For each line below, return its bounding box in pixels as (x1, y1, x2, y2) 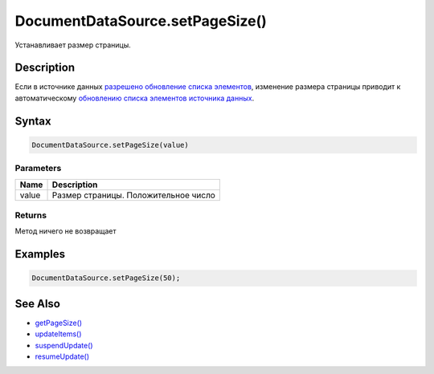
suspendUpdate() (35, 340, 93, 350)
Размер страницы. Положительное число (51, 189, 216, 201)
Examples (14, 247, 66, 261)
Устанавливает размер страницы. (14, 40, 132, 50)
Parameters (14, 163, 62, 174)
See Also (14, 297, 60, 311)
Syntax (14, 114, 51, 128)
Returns (14, 209, 47, 221)
